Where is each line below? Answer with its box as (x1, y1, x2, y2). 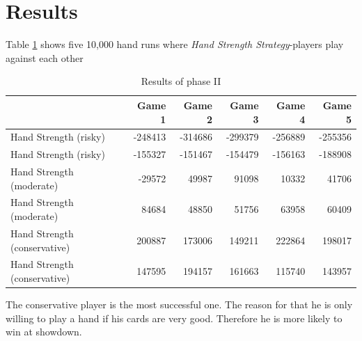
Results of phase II (141, 74, 221, 88)
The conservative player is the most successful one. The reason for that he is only (6, 297, 353, 312)
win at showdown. (6, 324, 82, 339)
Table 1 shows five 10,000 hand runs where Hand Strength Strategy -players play (6, 37, 344, 51)
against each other (6, 50, 84, 65)
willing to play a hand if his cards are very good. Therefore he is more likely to (6, 310, 343, 325)
